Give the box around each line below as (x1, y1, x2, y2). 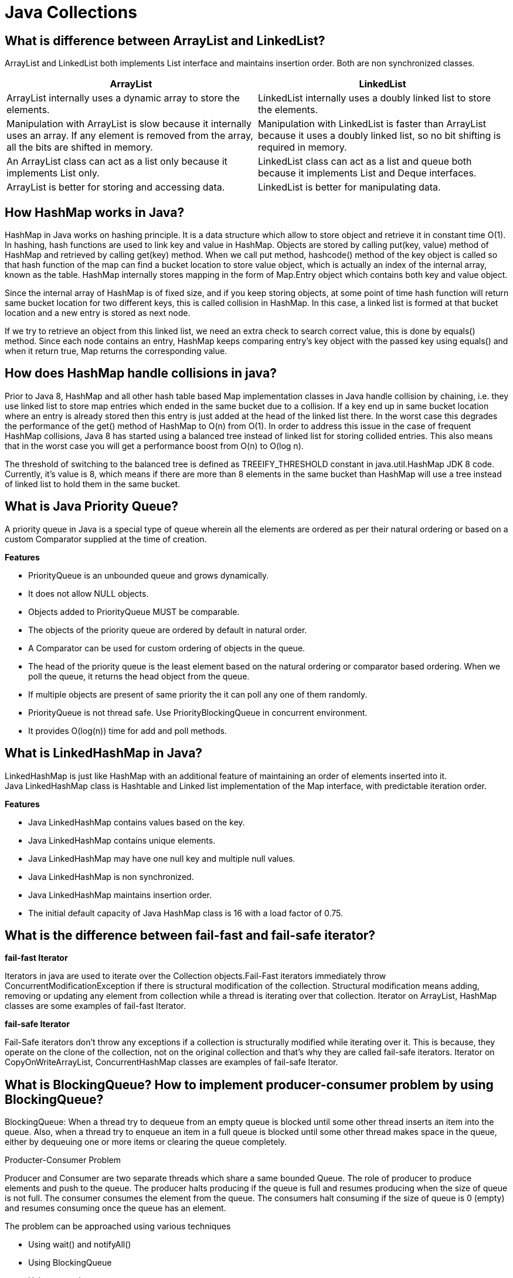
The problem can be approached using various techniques (5, 1221, 231, 1232)
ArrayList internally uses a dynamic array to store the (6, 92, 240, 104)
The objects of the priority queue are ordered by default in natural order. (28, 624, 307, 635)
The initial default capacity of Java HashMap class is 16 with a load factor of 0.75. (28, 907, 344, 918)
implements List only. (6, 167, 100, 179)
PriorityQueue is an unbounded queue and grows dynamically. (28, 570, 269, 580)
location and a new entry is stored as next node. (5, 308, 191, 318)
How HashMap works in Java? (5, 205, 185, 220)
